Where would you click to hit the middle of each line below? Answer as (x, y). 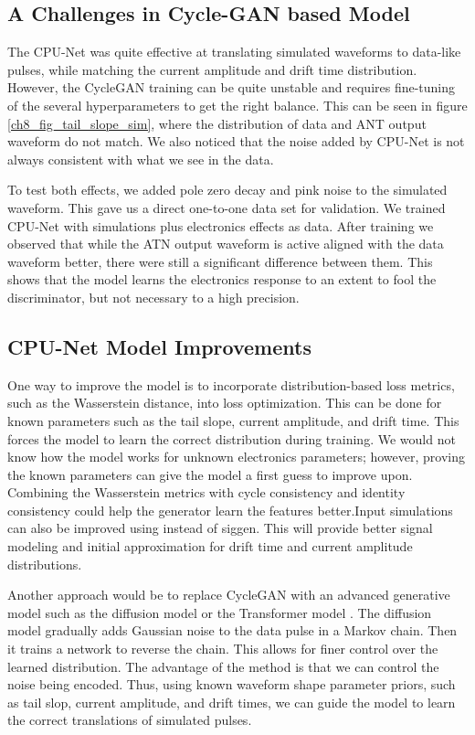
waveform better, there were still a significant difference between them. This (220, 261)
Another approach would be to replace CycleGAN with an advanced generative (229, 595)
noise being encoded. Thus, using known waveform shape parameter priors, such (232, 684)
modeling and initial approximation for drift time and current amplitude (210, 546)
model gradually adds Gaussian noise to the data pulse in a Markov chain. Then (232, 630)
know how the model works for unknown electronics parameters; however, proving (236, 457)
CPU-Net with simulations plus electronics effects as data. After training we (221, 225)
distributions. (45, 564)
